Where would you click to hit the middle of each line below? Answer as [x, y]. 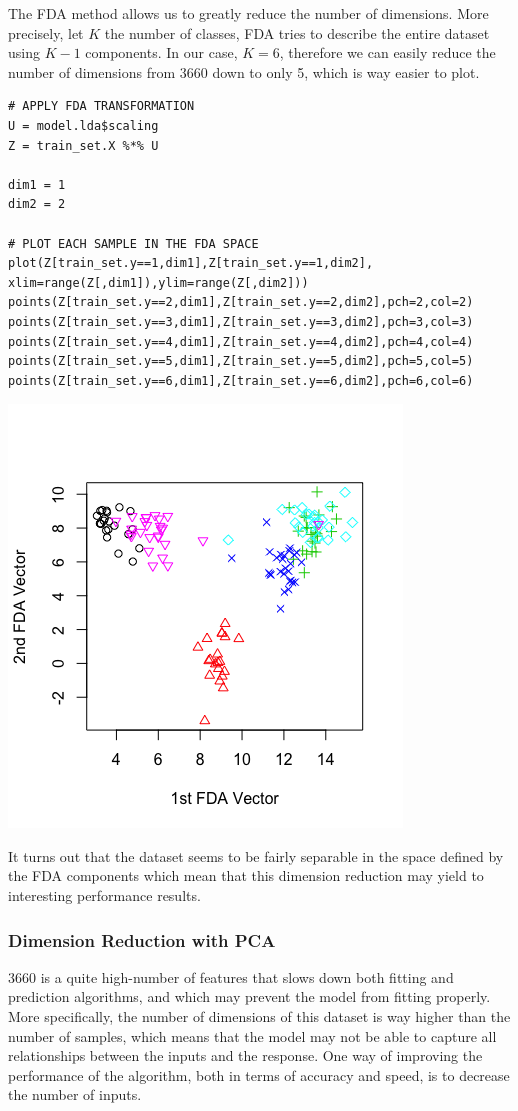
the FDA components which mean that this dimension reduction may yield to [246, 875]
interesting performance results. [104, 895]
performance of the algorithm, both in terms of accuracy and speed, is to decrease [259, 1074]
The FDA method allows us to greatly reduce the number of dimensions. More [248, 13]
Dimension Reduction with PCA [142, 939]
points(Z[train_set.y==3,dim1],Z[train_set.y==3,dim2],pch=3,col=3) [241, 321]
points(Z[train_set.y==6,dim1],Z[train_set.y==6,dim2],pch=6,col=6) [241, 380]
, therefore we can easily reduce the [387, 52]
